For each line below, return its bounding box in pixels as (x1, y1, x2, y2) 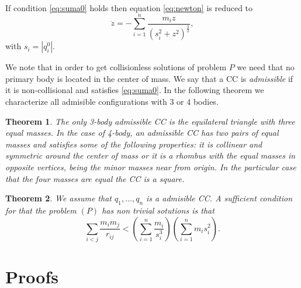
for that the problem (5, 204, 77, 216)
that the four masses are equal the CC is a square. (5, 172, 185, 184)
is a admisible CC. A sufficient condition (146, 192, 293, 204)
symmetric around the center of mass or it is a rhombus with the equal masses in (5, 149, 296, 162)
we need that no (237, 61, 295, 73)
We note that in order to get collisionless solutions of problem (5, 61, 227, 73)
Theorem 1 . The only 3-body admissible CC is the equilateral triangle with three (5, 115, 295, 127)
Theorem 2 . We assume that (5, 192, 112, 204)
